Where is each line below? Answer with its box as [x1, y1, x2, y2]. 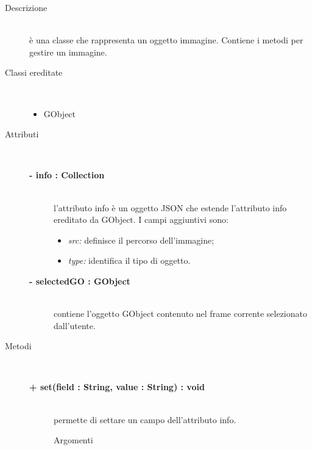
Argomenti [54, 434, 93, 446]
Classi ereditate [5, 66, 63, 79]
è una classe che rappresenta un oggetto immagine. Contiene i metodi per [29, 34, 303, 46]
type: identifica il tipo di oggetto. [68, 254, 191, 267]
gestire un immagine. [29, 45, 107, 58]
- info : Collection [29, 169, 105, 181]
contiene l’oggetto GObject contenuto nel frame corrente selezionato [54, 307, 307, 320]
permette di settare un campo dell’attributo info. [54, 413, 236, 426]
